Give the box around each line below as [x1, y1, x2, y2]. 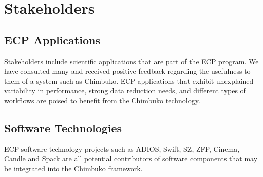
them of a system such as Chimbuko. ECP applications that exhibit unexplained [4, 75, 254, 86]
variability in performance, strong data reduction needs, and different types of [4, 85, 246, 96]
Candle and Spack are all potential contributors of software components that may [4, 153, 258, 164]
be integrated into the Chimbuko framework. [4, 163, 143, 173]
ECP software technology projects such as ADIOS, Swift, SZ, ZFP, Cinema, [4, 143, 240, 154]
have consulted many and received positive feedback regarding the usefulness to [4, 66, 251, 76]
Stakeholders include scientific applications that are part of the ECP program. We [4, 55, 259, 66]
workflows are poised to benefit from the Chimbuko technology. [4, 95, 200, 105]
